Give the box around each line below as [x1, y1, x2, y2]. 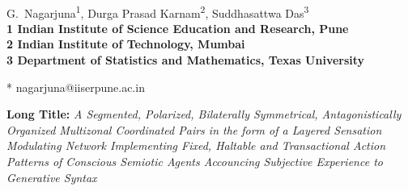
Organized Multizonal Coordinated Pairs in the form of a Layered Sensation [6, 121, 382, 138]
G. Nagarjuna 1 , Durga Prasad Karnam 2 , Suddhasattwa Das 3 [6, 2, 309, 21]
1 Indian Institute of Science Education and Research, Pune [6, 19, 349, 36]
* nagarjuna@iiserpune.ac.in [6, 78, 145, 95]
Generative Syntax [6, 168, 97, 185]
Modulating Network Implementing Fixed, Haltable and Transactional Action [6, 137, 386, 154]
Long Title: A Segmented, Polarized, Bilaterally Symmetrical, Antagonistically [6, 106, 402, 122]
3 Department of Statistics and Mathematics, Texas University [6, 52, 365, 69]
